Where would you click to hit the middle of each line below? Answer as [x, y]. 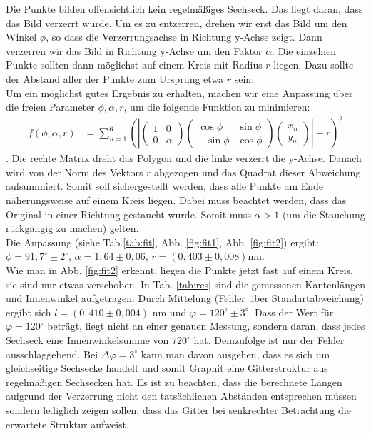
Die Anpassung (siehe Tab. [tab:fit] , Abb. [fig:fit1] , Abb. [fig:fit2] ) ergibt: [162, 242]
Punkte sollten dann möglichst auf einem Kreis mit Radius [134, 65]
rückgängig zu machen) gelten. [72, 228]
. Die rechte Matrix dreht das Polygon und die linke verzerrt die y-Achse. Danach [184, 158]
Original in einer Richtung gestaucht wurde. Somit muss [128, 214]
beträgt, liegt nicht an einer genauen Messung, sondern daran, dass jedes [206, 326]
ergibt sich [29, 312]
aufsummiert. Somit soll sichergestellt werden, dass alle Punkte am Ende [165, 186]
